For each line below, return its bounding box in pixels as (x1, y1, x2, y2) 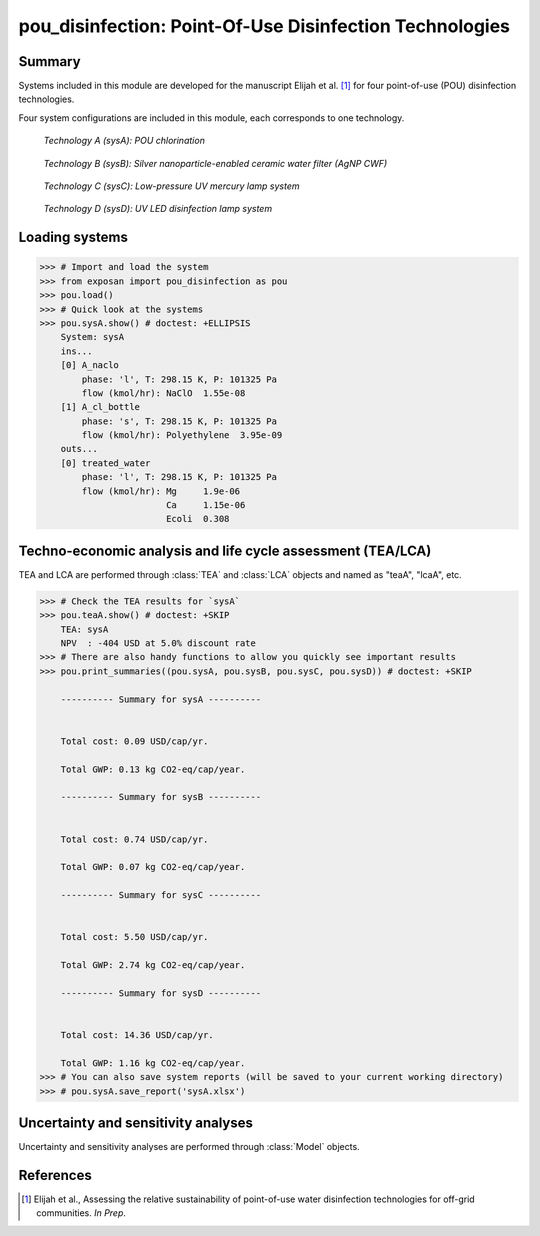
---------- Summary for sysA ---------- (60, 693, 262, 705)
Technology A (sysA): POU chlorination (43, 135, 205, 147)
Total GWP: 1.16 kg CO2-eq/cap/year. (60, 1057, 246, 1069)
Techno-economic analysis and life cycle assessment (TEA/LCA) (18, 542, 432, 559)
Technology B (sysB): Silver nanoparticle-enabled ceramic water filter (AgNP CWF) (43, 157, 388, 169)
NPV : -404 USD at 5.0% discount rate (60, 638, 257, 649)
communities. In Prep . (36, 1207, 127, 1219)
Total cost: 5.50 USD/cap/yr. (60, 931, 209, 943)
